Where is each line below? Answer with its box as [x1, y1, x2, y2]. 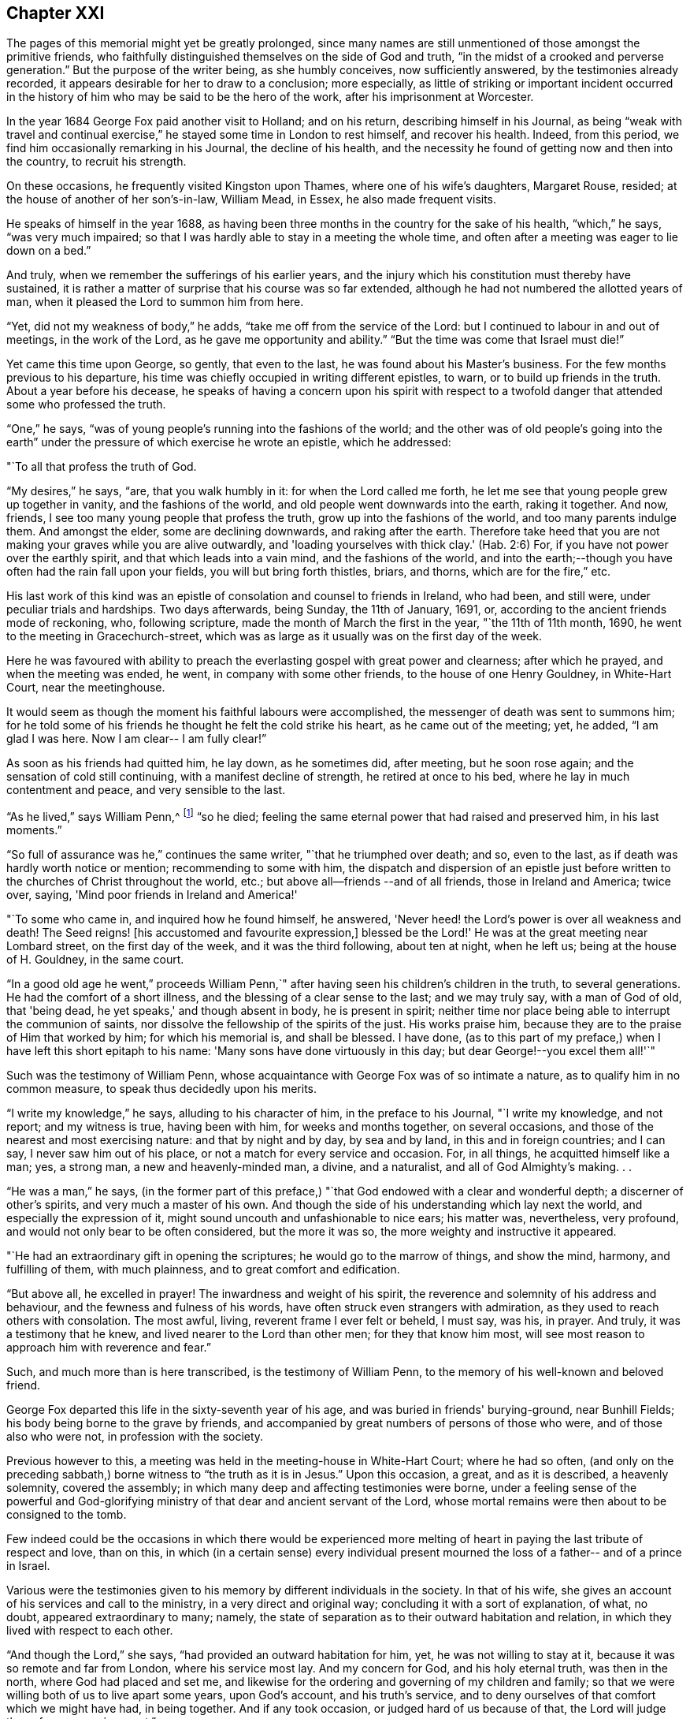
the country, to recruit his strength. [6, 155, 187, 169]
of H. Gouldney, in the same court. [6, 953, 184, 967]
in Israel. [6, 1559, 50, 1573]
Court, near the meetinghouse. [6, 681, 165, 695]
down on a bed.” [6, 244, 91, 258]
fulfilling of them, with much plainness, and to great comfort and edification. [6, 1262, 400, 1277]
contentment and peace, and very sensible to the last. [6, 783, 286, 797]
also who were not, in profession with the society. [6, 1430, 264, 1444]
